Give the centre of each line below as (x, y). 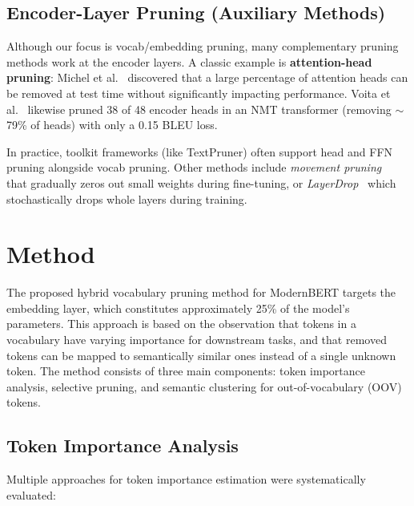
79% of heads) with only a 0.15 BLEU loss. (112, 125)
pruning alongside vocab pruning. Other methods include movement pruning (194, 167)
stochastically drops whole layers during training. (127, 198)
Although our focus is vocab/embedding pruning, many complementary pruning (203, 46)
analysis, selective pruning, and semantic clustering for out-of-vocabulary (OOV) (204, 386)
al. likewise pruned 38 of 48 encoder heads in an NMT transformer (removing (199, 109)
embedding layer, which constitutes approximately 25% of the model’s (178, 308)
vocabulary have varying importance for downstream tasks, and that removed (197, 340)
